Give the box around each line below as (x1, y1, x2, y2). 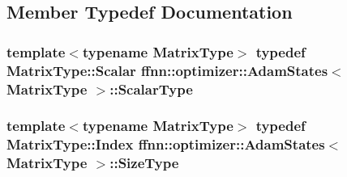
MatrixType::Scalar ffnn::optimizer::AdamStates (6, 60, 328, 80)
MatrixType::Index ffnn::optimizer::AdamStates (6, 134, 325, 154)
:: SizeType (109, 153, 179, 173)
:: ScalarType (109, 78, 193, 99)
